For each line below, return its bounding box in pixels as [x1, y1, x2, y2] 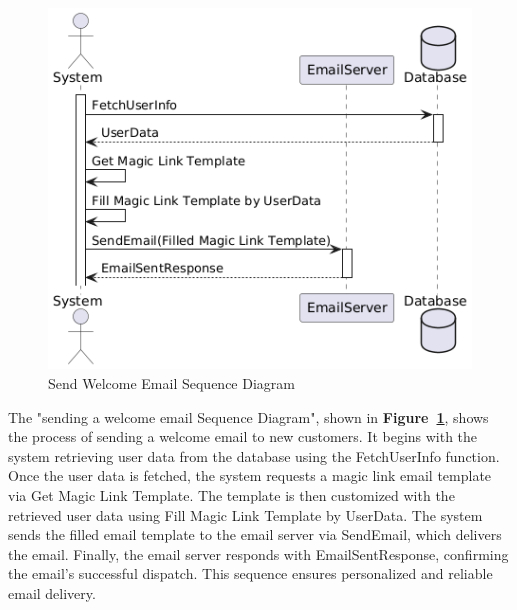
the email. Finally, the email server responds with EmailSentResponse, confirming [8, 543, 509, 564]
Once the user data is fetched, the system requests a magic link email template [8, 465, 492, 486]
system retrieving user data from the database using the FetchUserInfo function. [8, 445, 500, 466]
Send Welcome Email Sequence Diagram [48, 372, 295, 393]
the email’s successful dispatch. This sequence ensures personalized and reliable [8, 563, 493, 584]
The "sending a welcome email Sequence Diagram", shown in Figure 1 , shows [8, 406, 489, 427]
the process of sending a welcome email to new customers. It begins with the [8, 426, 478, 447]
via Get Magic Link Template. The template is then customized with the [8, 484, 455, 505]
